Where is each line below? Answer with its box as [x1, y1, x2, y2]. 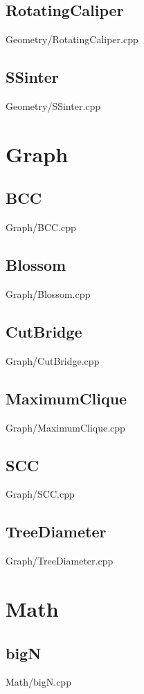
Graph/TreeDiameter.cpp [6, 553, 114, 568]
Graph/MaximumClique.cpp [6, 420, 125, 434]
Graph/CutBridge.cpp [6, 353, 100, 368]
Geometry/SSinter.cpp [6, 99, 101, 113]
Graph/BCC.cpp [6, 220, 76, 235]
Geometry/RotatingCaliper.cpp [6, 32, 138, 47]
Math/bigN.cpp [6, 675, 71, 689]
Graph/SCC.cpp [6, 487, 75, 501]
